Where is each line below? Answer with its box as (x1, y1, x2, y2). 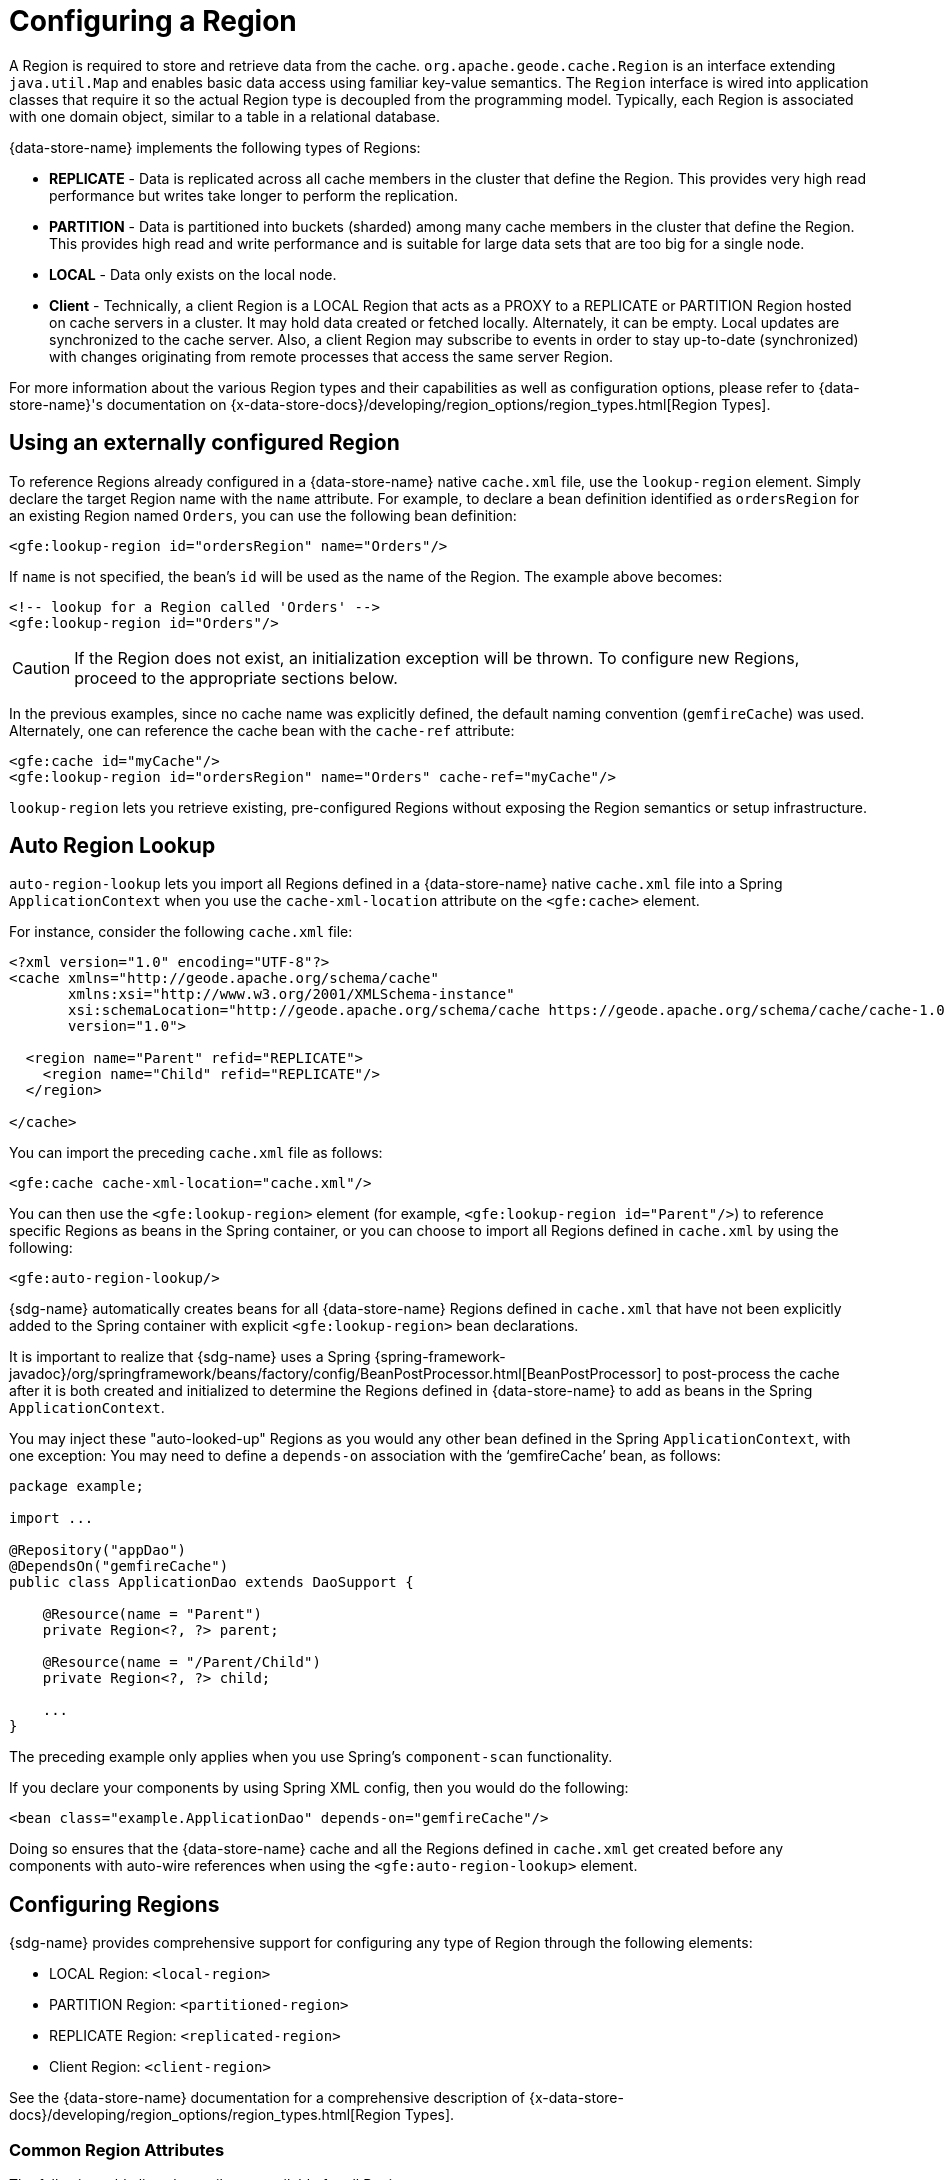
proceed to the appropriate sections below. (74, 667, 398, 688)
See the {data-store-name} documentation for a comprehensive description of (9, 2089, 526, 2107)
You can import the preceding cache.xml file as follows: (9, 1144, 383, 1162)
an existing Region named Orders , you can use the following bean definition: (9, 506, 517, 524)
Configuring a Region (9, 4, 297, 38)
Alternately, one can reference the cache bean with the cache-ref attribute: (9, 721, 515, 739)
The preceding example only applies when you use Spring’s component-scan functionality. (9, 1748, 613, 1766)
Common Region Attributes (9, 2139, 225, 2160)
